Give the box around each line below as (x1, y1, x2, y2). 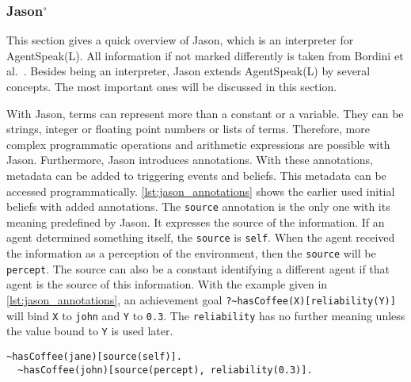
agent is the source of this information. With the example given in (6, 276, 328, 292)
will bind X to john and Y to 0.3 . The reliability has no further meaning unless (6, 307, 405, 323)
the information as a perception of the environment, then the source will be (6, 245, 376, 262)
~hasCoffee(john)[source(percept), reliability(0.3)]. (17, 364, 313, 376)
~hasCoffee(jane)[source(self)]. (6, 350, 182, 362)
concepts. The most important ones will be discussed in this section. (6, 78, 337, 94)
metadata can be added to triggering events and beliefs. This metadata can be (6, 166, 386, 183)
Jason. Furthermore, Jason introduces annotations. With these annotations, (6, 151, 373, 168)
